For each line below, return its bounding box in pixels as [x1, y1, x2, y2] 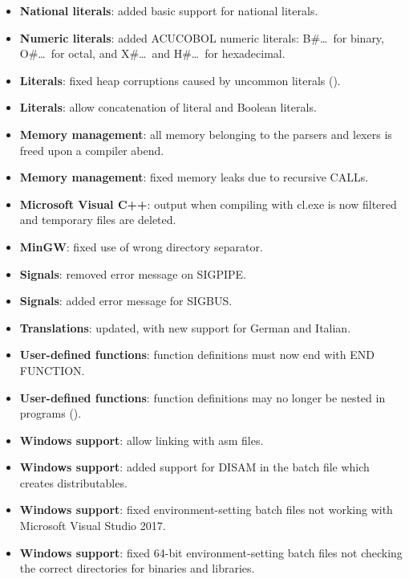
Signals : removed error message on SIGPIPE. [19, 265, 247, 282]
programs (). [19, 405, 82, 422]
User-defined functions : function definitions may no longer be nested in [19, 389, 386, 406]
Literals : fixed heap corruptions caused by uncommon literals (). [19, 71, 341, 88]
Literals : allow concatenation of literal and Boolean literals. [19, 99, 317, 116]
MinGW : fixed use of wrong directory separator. [19, 238, 263, 255]
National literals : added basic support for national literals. [19, 2, 318, 18]
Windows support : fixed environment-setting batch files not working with [19, 501, 393, 518]
